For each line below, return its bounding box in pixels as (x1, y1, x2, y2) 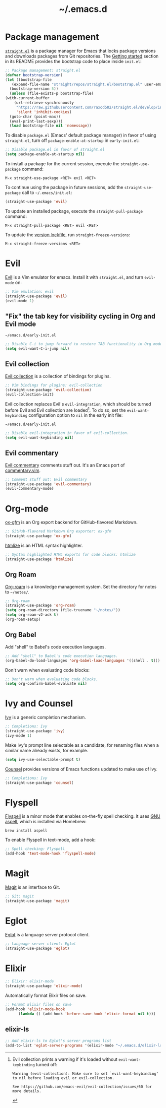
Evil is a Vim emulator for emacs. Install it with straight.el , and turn (5, 274, 143, 280)
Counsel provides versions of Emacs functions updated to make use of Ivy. (5, 766, 158, 772)
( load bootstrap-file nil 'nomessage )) (9, 123, 92, 129)
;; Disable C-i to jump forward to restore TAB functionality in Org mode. (5, 341, 165, 347)
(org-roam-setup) (5, 617, 41, 622)
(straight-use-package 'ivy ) (5, 728, 65, 734)
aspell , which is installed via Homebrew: (5, 819, 87, 825)
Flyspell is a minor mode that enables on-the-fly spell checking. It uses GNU (5, 813, 161, 819)
